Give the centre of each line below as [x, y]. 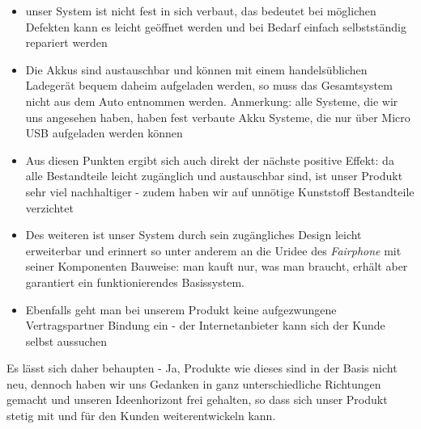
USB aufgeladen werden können [104, 133]
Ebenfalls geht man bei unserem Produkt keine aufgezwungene [181, 309]
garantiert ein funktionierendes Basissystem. [135, 282]
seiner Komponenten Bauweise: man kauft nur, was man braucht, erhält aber [217, 266]
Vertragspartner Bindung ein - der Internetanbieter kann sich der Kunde [205, 325]
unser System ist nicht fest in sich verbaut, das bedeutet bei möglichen [201, 11]
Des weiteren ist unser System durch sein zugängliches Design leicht [193, 235]
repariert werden [66, 42]
